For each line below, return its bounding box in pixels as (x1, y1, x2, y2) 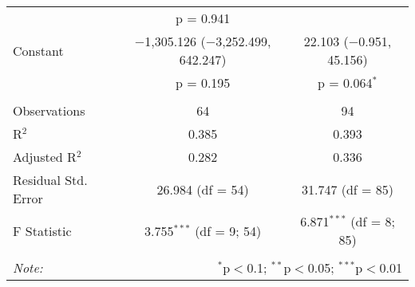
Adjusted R (13, 147, 77, 166)
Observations (13, 101, 85, 120)
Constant (13, 41, 64, 60)
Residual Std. (13, 171, 88, 189)
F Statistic (13, 221, 72, 240)
